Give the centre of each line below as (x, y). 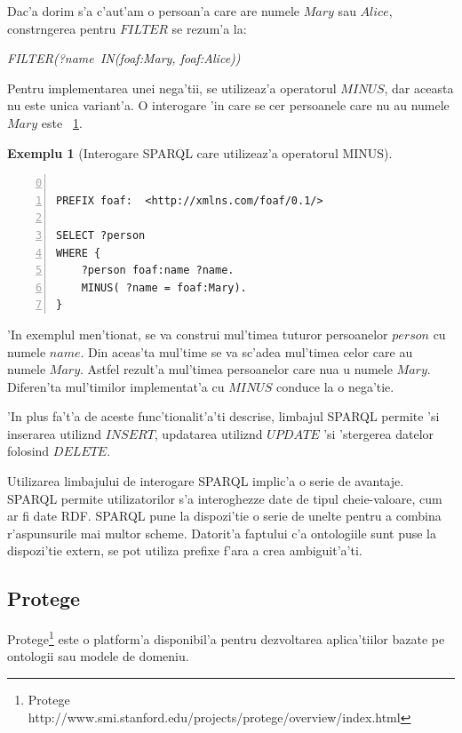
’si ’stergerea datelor (379, 433)
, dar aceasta (419, 88)
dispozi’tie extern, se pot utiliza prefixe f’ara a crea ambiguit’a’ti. (185, 550)
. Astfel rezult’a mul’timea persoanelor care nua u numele (236, 369)
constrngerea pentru (62, 28)
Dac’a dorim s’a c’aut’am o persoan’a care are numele (154, 11)
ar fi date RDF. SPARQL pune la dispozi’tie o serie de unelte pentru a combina (224, 516)
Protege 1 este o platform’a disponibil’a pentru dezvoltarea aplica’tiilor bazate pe (226, 637)
